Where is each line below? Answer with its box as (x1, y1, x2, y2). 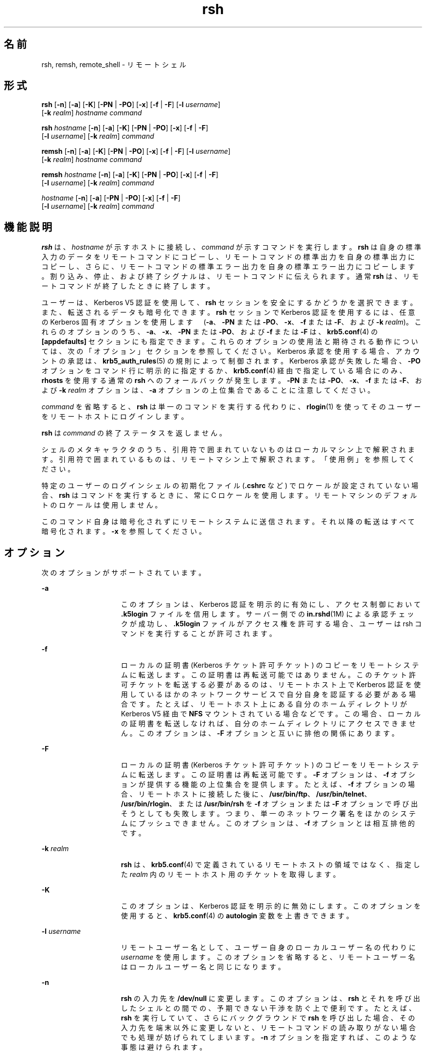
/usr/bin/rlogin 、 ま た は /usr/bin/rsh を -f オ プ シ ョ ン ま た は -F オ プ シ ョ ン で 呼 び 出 (121, 800, 418, 808)
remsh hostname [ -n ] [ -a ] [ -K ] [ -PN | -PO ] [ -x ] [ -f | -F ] (41, 170, 218, 179)
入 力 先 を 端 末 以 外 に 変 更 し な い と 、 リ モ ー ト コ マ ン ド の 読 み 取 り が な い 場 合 (121, 1023, 416, 1032)
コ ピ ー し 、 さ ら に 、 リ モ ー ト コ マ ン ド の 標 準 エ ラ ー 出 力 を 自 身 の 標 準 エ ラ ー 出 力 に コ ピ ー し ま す (41, 262, 415, 271)
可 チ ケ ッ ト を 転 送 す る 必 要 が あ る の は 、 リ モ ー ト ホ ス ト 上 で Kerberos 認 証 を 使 (121, 680, 421, 689)
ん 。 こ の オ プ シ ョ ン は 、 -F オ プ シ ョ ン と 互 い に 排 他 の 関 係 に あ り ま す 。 (121, 729, 399, 738)
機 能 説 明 (4, 220, 52, 233)
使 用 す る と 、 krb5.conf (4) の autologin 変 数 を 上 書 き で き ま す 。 (121, 911, 354, 920)
